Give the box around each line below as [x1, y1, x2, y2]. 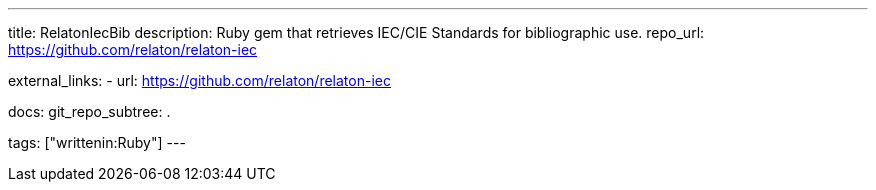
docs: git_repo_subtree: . [8, 103, 171, 120]
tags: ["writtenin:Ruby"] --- [8, 134, 186, 151]
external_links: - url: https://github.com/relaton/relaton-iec [8, 72, 391, 89]
